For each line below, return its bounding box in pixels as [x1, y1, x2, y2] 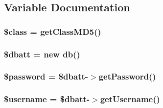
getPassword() [98, 70, 156, 82]
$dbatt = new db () [4, 48, 80, 60]
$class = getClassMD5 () [4, 25, 101, 37]
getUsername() [100, 93, 160, 105]
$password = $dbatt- [4, 70, 89, 82]
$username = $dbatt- [4, 93, 90, 105]
